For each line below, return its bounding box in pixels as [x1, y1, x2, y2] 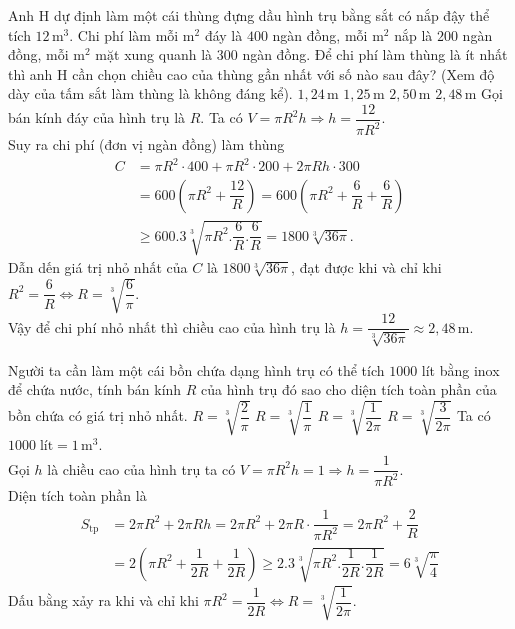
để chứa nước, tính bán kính [8, 379, 182, 400]
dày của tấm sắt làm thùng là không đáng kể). [8, 83, 293, 104]
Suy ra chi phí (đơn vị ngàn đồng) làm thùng [8, 134, 285, 155]
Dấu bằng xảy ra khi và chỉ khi [8, 590, 199, 611]
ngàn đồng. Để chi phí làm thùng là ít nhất [242, 44, 508, 65]
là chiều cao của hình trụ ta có [47, 458, 236, 479]
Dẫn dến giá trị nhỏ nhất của [8, 257, 188, 278]
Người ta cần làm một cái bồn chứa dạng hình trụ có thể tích [8, 359, 385, 380]
